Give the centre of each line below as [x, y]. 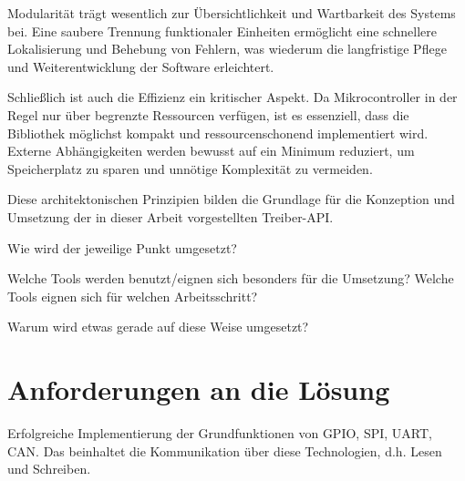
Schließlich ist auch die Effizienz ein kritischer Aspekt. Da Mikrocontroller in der [232, 97]
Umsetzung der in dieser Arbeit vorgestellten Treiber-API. [170, 216]
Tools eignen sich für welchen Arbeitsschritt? [133, 296]
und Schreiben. [49, 469]
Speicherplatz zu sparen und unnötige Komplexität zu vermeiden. [190, 168]
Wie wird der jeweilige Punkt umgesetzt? [122, 247]
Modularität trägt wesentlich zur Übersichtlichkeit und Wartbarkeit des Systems [232, 13]
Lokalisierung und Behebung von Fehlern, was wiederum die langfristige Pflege [227, 49]
